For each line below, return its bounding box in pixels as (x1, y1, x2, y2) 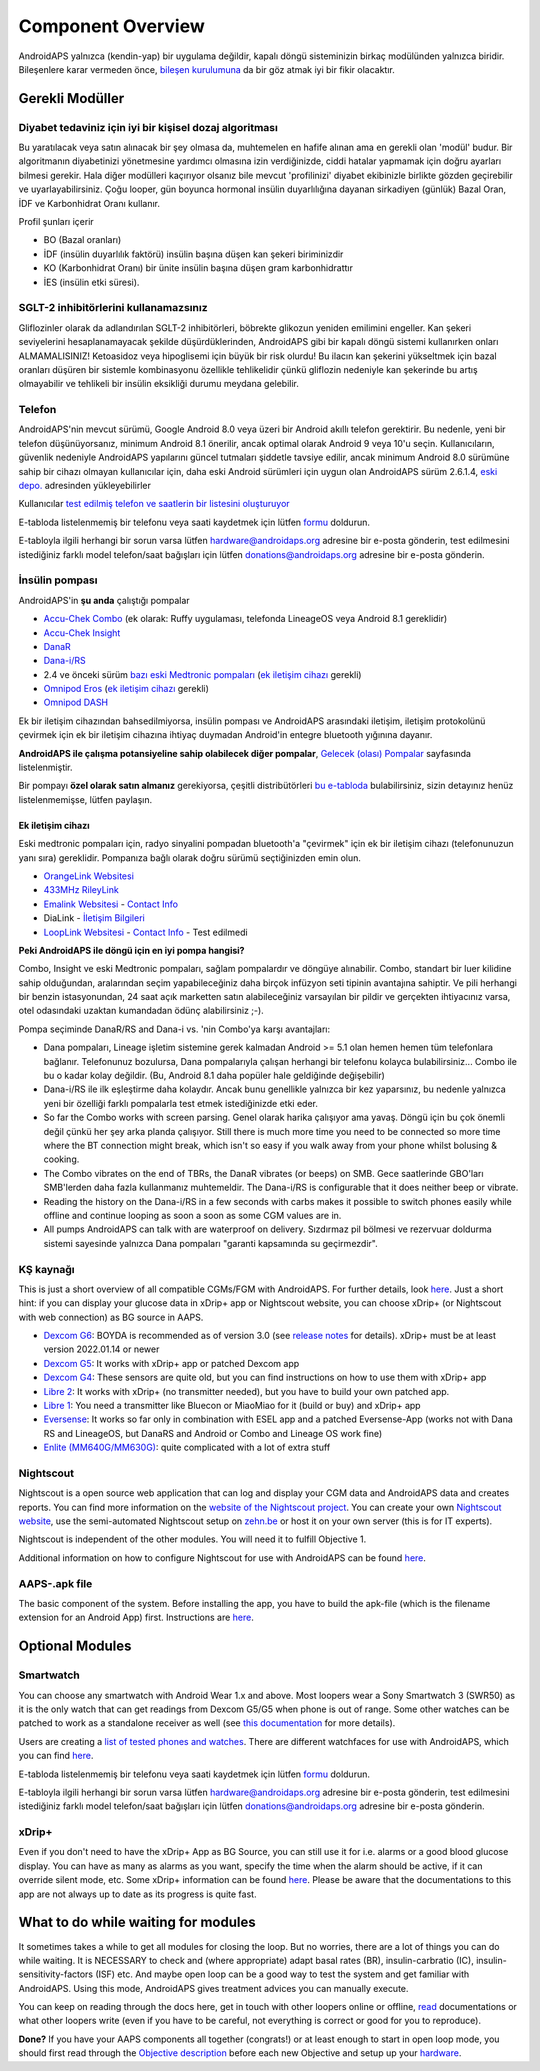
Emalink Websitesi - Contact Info (43, 898, 179, 910)
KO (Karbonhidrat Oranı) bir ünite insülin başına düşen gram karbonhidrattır (43, 262, 354, 274)
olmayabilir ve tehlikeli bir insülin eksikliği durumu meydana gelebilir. (18, 378, 300, 390)
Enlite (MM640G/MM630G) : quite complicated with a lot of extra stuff (43, 1441, 331, 1454)
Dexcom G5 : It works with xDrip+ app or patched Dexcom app (43, 1357, 300, 1369)
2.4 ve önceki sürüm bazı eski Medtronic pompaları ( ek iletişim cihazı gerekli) (43, 668, 362, 680)
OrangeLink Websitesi (43, 870, 135, 882)
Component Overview (18, 15, 205, 37)
